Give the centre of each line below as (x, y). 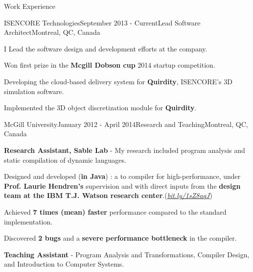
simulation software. (34, 91)
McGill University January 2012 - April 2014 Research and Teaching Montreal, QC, (126, 124)
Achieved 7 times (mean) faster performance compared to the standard (115, 211)
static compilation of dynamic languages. (65, 160)
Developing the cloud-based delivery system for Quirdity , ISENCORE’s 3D (118, 81)
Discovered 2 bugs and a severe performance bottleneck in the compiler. (120, 238)
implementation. (28, 221)
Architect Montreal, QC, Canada (52, 32)
